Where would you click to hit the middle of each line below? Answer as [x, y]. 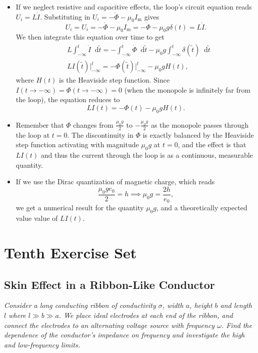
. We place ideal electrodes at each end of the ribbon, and [146, 315]
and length [236, 305]
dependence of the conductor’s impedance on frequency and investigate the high [124, 335]
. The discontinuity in [100, 134]
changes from [93, 124]
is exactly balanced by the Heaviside [198, 134]
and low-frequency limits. [42, 344]
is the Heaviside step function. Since [114, 80]
